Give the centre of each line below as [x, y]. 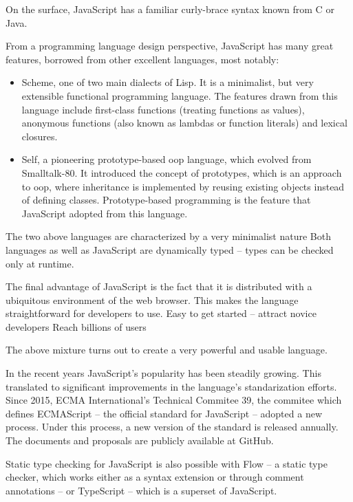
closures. [40, 136]
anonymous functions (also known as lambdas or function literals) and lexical [184, 123]
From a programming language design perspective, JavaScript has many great [170, 46]
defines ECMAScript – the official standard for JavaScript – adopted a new [164, 413]
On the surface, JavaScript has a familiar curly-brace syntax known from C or [170, 9]
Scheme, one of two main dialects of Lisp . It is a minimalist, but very [168, 82]
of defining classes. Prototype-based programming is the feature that [166, 200]
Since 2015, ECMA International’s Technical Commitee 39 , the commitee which [174, 400]
